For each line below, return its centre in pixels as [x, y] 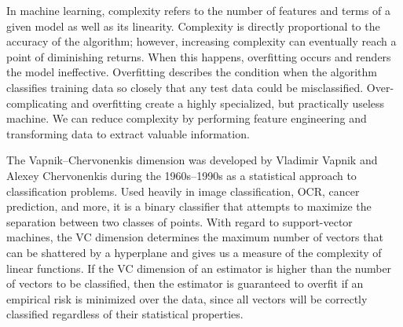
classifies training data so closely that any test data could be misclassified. [185, 87]
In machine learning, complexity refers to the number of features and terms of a [198, 10]
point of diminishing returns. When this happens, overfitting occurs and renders [199, 56]
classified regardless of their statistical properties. [125, 314]
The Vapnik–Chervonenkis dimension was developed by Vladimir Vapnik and [192, 160]
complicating [37, 103]
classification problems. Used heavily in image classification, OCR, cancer [183, 191]
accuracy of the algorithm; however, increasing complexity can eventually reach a [201, 41]
